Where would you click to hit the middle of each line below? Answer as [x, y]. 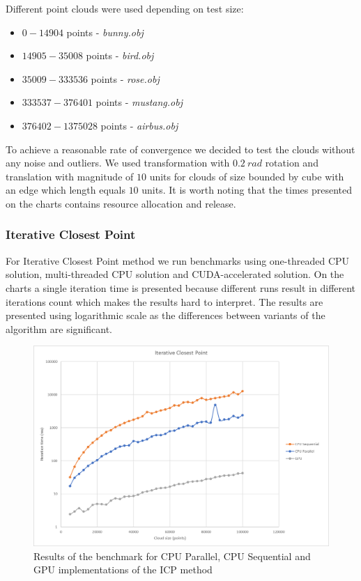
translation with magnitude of [70, 176]
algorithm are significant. [59, 328]
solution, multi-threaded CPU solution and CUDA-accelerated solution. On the [175, 274]
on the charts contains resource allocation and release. [121, 203]
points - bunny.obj [105, 32]
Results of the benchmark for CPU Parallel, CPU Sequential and [172, 556]
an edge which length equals [66, 190]
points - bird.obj [120, 55]
